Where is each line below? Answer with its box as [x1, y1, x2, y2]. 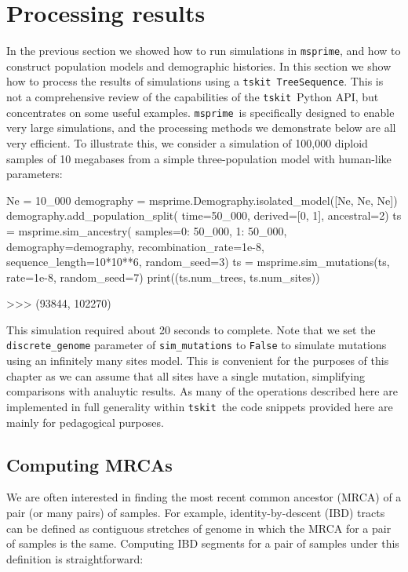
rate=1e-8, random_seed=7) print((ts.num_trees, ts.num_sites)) [6, 268, 320, 285]
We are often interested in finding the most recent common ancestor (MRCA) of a [6, 489, 402, 505]
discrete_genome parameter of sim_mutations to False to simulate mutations [6, 337, 387, 353]
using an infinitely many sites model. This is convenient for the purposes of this [6, 352, 389, 369]
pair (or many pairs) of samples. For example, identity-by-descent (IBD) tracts [6, 504, 385, 520]
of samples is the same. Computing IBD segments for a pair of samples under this [6, 535, 399, 552]
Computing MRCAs [6, 452, 173, 476]
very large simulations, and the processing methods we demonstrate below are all [6, 119, 396, 136]
